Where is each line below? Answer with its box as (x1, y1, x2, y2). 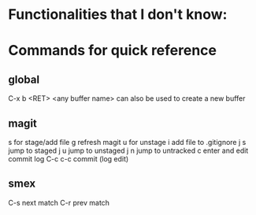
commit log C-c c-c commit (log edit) (8, 154, 129, 163)
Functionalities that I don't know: (8, 6, 228, 24)
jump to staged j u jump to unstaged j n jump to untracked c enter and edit (8, 146, 249, 155)
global (8, 72, 40, 86)
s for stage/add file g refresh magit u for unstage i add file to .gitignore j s (8, 138, 247, 146)
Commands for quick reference (8, 42, 217, 60)
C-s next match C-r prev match (8, 198, 110, 207)
